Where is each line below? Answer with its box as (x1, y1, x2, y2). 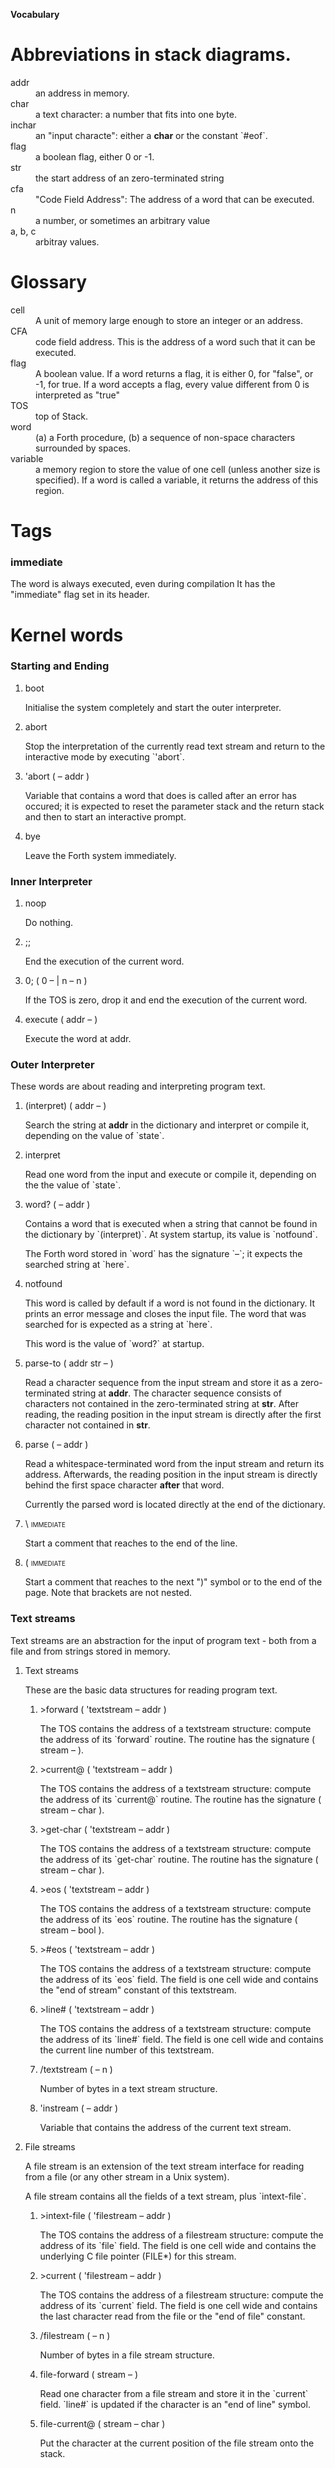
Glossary (10, 271, 88, 294)
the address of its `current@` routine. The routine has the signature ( (39, 1793, 322, 1805)
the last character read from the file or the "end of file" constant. (39, 2310, 306, 2322)
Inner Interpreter (10, 874, 93, 888)
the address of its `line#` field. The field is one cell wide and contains (39, 2033, 324, 2045)
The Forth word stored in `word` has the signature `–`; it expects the (24, 1248, 303, 1260)
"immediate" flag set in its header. (10, 589, 150, 601)
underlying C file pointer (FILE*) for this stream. (39, 2250, 237, 2262)
